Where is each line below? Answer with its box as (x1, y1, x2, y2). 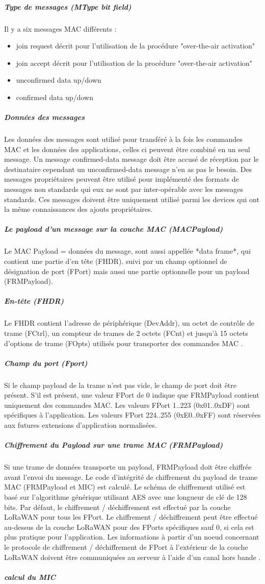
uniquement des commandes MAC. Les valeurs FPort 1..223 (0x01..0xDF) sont (4, 399, 250, 410)
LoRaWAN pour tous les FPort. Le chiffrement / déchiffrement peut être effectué (4, 512, 258, 522)
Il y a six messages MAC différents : (4, 23, 117, 34)
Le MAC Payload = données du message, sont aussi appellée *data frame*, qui (4, 246, 251, 256)
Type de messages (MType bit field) (4, 1, 131, 12)
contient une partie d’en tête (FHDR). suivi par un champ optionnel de (4, 256, 227, 266)
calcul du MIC (4, 571, 56, 582)
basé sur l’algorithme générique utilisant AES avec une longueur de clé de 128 (4, 492, 247, 502)
